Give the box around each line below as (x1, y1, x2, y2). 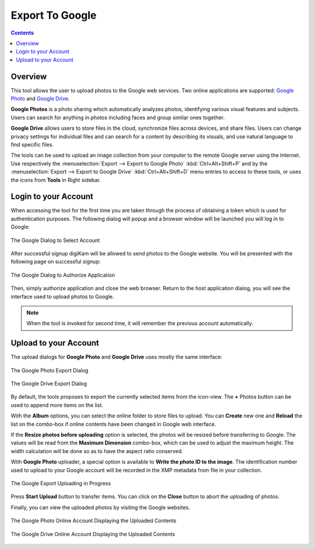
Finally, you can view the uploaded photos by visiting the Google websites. (10, 503, 191, 511)
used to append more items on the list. (10, 401, 103, 409)
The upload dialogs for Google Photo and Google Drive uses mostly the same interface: (10, 354, 223, 361)
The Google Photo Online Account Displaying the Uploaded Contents (10, 517, 177, 524)
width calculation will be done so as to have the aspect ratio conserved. (10, 447, 183, 454)
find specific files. (10, 141, 54, 148)
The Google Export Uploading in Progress (10, 479, 111, 486)
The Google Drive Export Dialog (10, 380, 87, 387)
